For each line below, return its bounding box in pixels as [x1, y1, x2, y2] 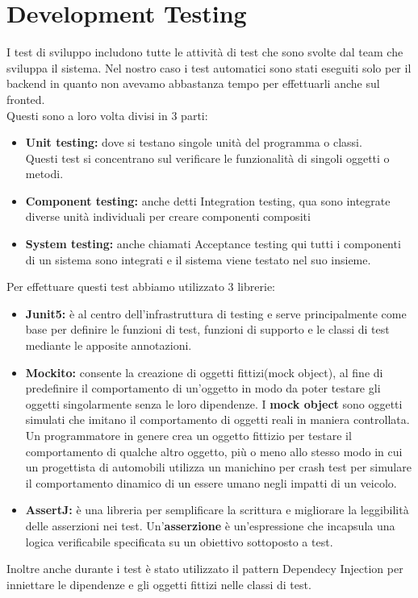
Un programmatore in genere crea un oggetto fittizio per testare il [25, 427, 352, 443]
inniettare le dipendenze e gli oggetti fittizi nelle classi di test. [6, 575, 311, 592]
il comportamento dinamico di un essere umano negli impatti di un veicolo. [25, 474, 397, 491]
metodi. [25, 165, 64, 182]
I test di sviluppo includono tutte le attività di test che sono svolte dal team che [6, 44, 403, 60]
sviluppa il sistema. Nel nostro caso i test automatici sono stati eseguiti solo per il [6, 59, 412, 76]
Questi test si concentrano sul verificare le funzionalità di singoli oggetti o [25, 149, 390, 166]
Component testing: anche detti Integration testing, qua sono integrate [25, 192, 391, 209]
